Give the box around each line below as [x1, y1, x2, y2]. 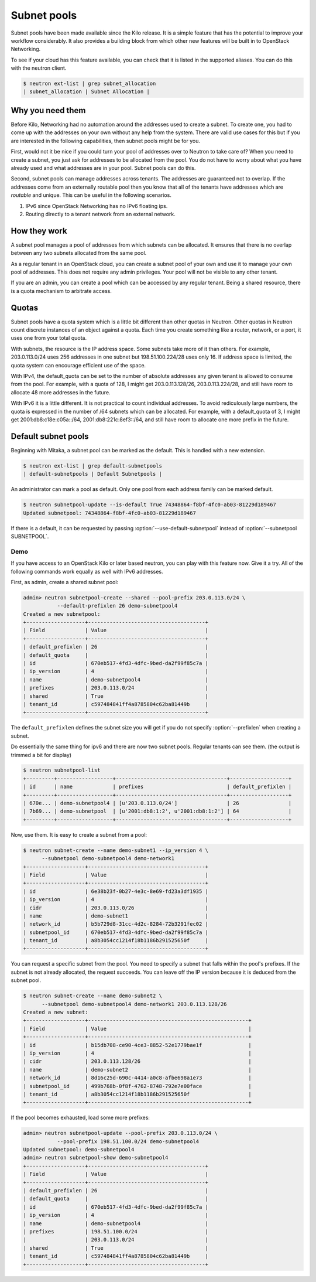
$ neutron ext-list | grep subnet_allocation [23, 80, 156, 87]
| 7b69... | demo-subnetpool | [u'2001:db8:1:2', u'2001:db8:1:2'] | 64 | [23, 808, 292, 814]
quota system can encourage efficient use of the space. [11, 362, 146, 369]
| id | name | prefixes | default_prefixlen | [23, 783, 292, 790]
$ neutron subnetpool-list [23, 767, 101, 773]
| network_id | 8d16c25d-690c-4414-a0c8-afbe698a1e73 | [23, 1075, 252, 1081]
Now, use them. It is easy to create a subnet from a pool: [11, 831, 147, 838]
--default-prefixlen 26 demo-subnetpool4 [57, 602, 178, 609]
